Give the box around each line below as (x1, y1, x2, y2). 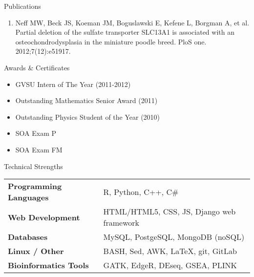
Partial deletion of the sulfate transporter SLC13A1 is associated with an (15, 27, 234, 37)
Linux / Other (8, 245, 64, 257)
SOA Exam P (15, 128, 57, 138)
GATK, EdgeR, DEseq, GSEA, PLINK (103, 259, 237, 271)
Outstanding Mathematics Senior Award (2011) (15, 95, 158, 106)
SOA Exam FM (15, 144, 63, 154)
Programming (8, 180, 62, 192)
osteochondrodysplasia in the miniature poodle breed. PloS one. (15, 36, 207, 46)
